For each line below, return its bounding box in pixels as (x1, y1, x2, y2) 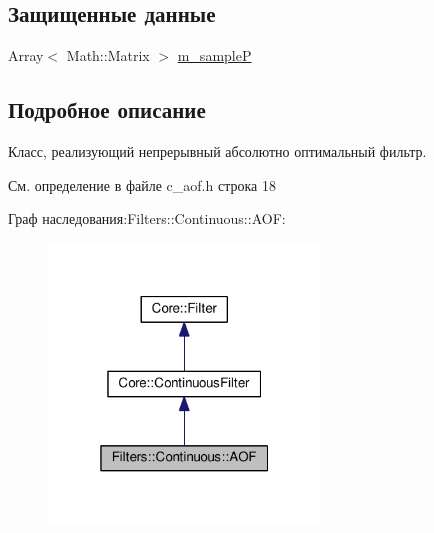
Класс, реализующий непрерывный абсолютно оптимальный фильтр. (8, 141, 427, 161)
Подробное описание (8, 94, 206, 125)
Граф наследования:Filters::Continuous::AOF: (8, 208, 286, 229)
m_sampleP (177, 45, 252, 66)
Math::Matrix (66, 45, 150, 66)
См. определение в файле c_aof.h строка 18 (8, 174, 276, 195)
